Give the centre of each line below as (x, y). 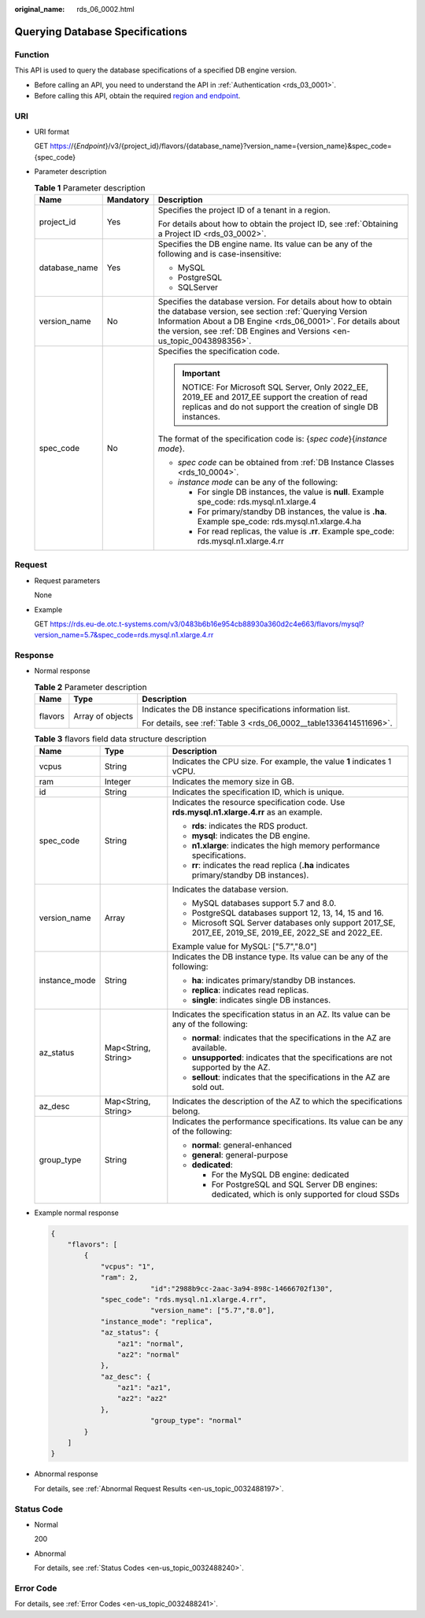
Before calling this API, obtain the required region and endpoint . (137, 95)
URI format (52, 132)
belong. (186, 1111)
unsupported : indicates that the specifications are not (292, 1057)
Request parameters (67, 580)
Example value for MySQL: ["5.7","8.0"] (244, 946)
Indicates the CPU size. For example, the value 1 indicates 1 (282, 761)
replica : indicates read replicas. (250, 990)
